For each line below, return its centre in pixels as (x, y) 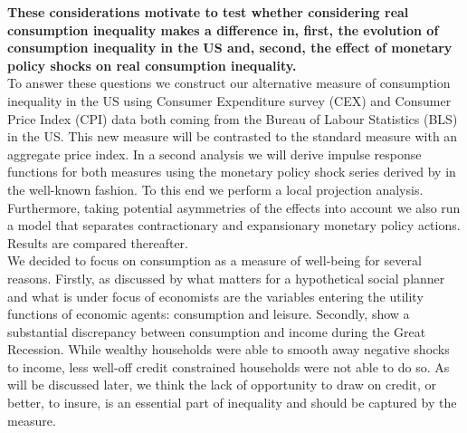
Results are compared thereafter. (98, 242)
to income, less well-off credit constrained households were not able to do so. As (229, 366)
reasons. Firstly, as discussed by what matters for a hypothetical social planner (226, 278)
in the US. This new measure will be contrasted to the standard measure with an (233, 136)
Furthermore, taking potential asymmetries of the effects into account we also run (234, 207)
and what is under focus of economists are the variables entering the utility (215, 296)
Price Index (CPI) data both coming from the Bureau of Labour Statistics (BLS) (233, 118)
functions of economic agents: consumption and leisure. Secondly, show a (209, 314)
